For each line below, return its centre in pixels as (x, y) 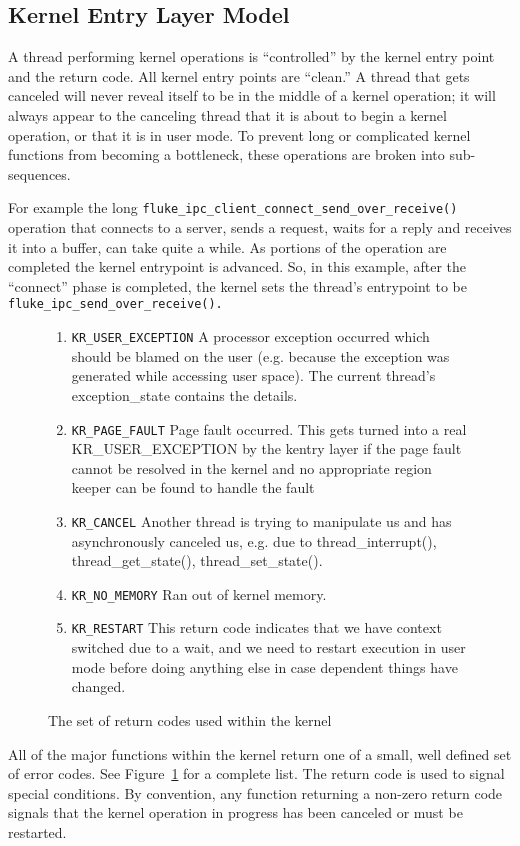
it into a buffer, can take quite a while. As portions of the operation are (227, 246)
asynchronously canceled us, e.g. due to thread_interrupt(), (254, 540)
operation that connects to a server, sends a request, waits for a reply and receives (260, 227)
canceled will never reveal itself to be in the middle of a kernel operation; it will (252, 95)
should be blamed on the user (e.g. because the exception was (260, 355)
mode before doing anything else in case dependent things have (264, 666)
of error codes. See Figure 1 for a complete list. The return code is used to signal (256, 773)
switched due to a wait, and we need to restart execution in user (268, 647)
